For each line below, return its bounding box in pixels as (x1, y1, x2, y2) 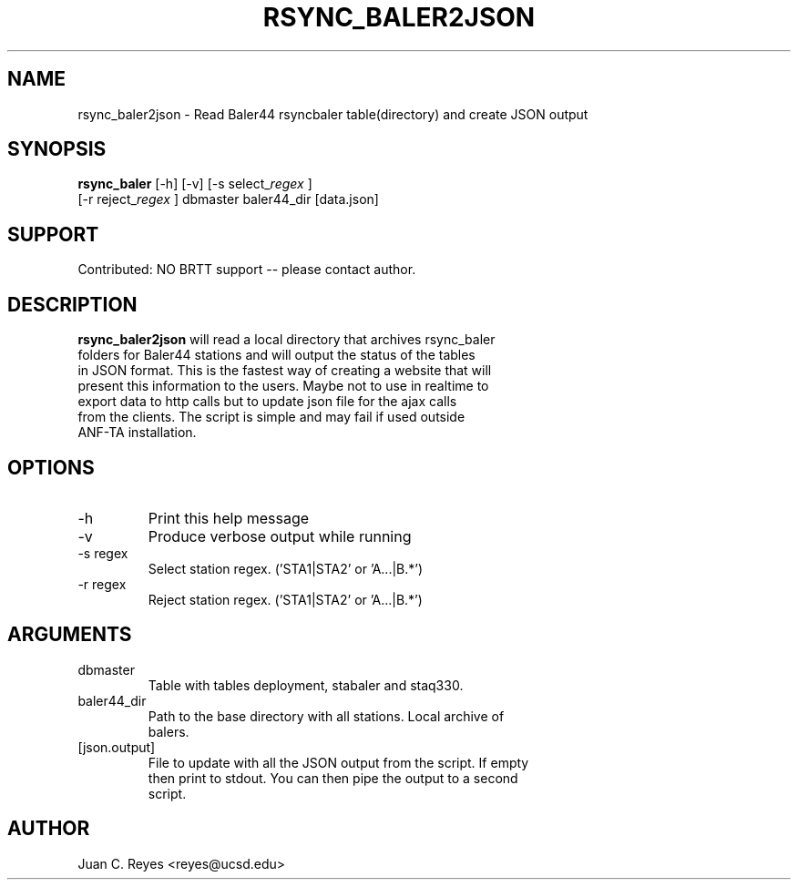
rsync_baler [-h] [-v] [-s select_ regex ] (77, 176, 312, 192)
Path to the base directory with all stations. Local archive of (148, 708, 505, 724)
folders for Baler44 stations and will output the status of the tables (77, 347, 476, 363)
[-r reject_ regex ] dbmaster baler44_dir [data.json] (77, 191, 379, 208)
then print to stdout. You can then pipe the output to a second (148, 770, 518, 786)
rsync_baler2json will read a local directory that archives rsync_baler (77, 331, 496, 348)
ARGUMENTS (7, 623, 132, 647)
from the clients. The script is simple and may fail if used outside (77, 409, 465, 425)
